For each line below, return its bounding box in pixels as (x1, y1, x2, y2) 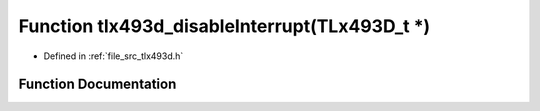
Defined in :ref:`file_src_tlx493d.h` (43, 50, 184, 62)
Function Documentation (18, 76, 177, 93)
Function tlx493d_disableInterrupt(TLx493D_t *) (18, 15, 431, 37)
